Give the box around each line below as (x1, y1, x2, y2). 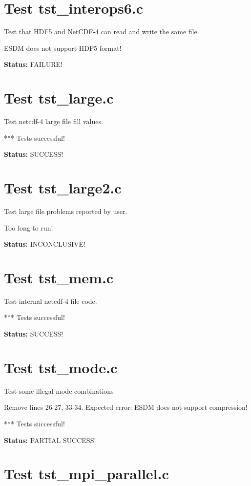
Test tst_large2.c (4, 178, 122, 197)
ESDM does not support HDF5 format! (4, 42, 122, 53)
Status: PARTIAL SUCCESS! (4, 435, 96, 445)
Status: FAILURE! (4, 59, 63, 69)
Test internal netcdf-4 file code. (4, 296, 97, 306)
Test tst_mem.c (4, 267, 114, 287)
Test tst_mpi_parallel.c (4, 464, 169, 484)
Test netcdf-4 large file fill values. (4, 116, 103, 127)
